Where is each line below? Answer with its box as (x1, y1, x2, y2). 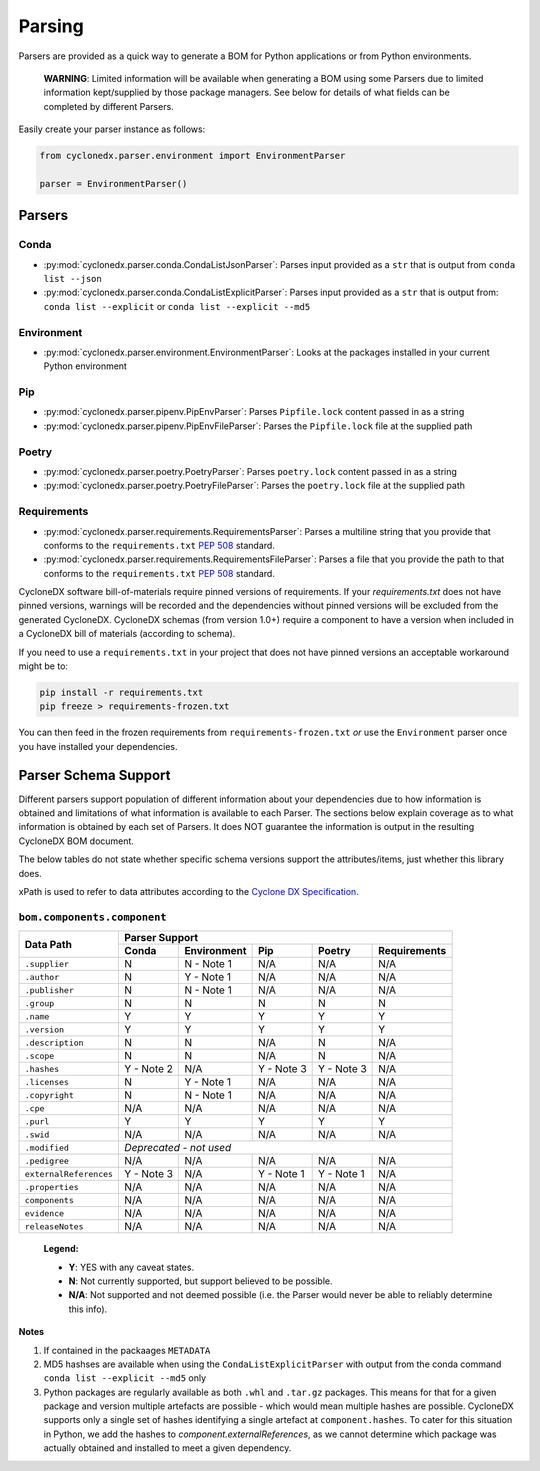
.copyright (24, 1090, 75, 1100)
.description (24, 1037, 84, 1048)
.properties (24, 1181, 79, 1192)
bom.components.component (18, 910, 167, 924)
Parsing (18, 15, 84, 37)
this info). (68, 1303, 108, 1315)
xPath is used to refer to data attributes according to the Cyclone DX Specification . (18, 886, 359, 898)
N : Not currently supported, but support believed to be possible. (68, 1275, 334, 1287)
